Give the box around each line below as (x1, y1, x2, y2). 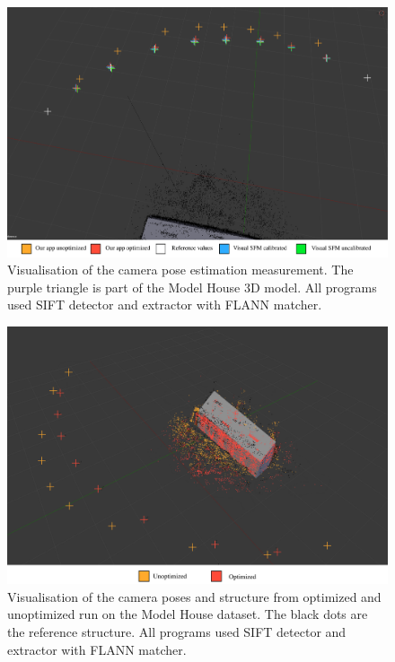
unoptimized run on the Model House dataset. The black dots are (7, 605, 368, 623)
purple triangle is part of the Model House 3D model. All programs (7, 277, 377, 296)
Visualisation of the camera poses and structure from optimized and (7, 587, 382, 605)
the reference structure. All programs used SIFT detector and (7, 623, 347, 641)
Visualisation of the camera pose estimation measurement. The (7, 260, 354, 279)
